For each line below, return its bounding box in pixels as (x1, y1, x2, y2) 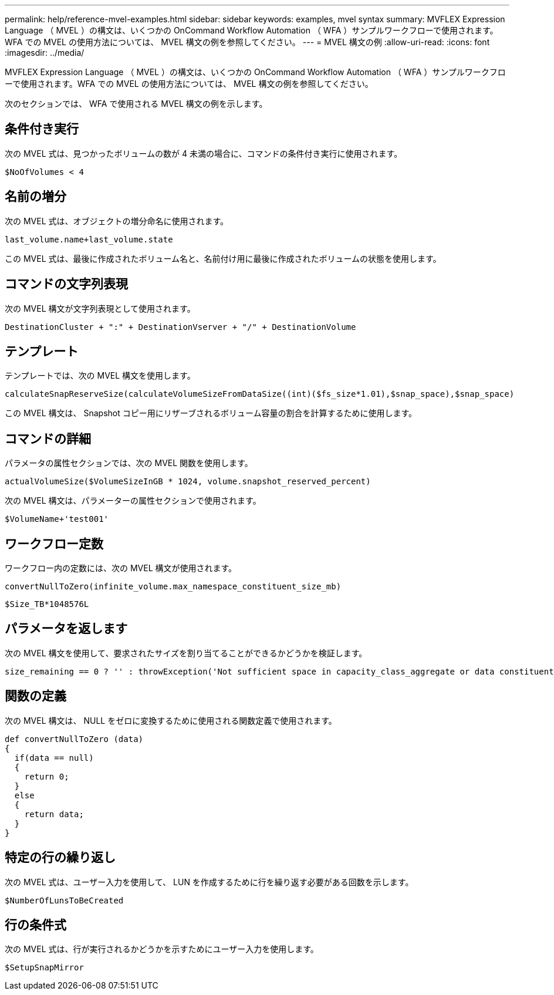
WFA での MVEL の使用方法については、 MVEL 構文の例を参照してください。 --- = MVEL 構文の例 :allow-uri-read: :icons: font (5, 37, 490, 47)
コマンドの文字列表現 (5, 276, 128, 292)
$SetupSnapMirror (5, 963, 84, 973)
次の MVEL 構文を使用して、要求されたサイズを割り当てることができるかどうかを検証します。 (5, 647, 367, 658)
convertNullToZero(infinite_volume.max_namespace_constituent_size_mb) (5, 582, 342, 592)
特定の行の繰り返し (5, 850, 116, 865)
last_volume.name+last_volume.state (5, 234, 173, 244)
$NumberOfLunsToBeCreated (5, 895, 124, 905)
